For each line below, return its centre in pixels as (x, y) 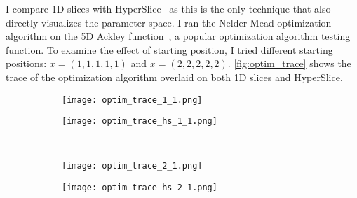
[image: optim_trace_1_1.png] (132, 100)
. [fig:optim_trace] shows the (289, 63)
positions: (26, 63)
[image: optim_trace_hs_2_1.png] (140, 188)
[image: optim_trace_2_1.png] (132, 166)
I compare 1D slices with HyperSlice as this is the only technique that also (168, 8)
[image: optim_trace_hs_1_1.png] (140, 121)
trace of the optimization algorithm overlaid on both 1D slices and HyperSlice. (174, 77)
